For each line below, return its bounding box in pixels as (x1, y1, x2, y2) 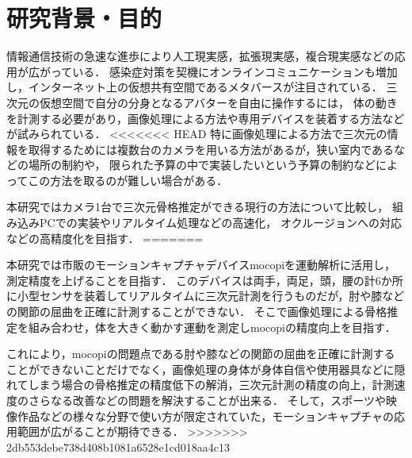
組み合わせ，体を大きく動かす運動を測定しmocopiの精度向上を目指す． (28, 318, 396, 335)
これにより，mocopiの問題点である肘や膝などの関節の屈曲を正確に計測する (6, 345, 395, 362)
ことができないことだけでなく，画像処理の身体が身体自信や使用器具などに (6, 360, 395, 377)
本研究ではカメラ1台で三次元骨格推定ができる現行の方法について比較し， (6, 198, 389, 215)
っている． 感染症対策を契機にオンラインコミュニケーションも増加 (50, 63, 398, 79)
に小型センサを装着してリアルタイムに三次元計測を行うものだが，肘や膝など (6, 287, 405, 304)
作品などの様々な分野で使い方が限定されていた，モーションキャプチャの (17, 407, 394, 424)
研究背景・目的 (6, 2, 162, 34)
